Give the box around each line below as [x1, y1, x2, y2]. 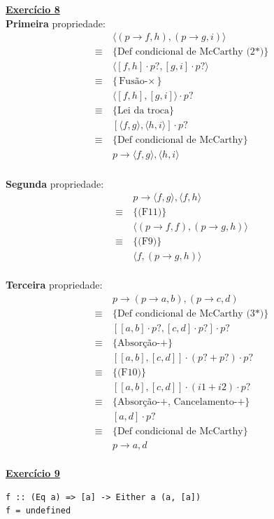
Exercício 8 [6, 2, 60, 16]
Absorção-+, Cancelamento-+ [117, 397, 245, 408]
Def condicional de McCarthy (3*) [117, 308, 264, 319]
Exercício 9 [6, 466, 60, 480]
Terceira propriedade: [6, 277, 103, 292]
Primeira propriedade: [6, 15, 106, 30]
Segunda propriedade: [6, 176, 104, 191]
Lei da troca [117, 106, 169, 116]
